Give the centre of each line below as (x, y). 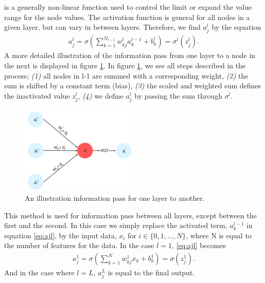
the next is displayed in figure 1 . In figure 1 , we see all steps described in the (125, 65)
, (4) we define (101, 95)
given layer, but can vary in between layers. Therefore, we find (102, 27)
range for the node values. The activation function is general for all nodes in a (127, 17)
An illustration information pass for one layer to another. (115, 198)
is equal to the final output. (151, 272)
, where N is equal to (219, 235)
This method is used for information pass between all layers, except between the (130, 215)
